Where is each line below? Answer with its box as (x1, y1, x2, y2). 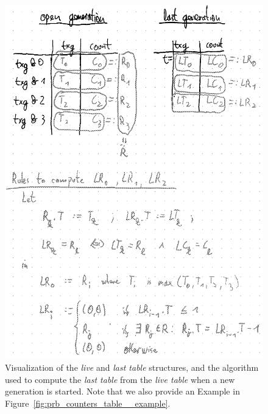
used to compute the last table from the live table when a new (5, 373, 235, 385)
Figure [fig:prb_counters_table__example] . (5, 396, 171, 409)
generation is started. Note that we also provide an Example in (5, 385, 240, 398)
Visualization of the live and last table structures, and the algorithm (5, 361, 259, 374)
